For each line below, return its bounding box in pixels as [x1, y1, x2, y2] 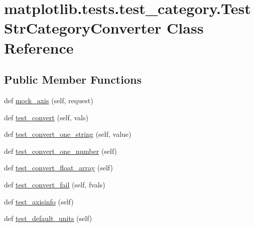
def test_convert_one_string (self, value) [4, 129, 132, 139]
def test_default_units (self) [4, 213, 92, 223]
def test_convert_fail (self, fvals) [4, 179, 105, 189]
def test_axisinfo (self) [4, 196, 74, 206]
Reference [4, 37, 74, 58]
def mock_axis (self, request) [4, 95, 93, 105]
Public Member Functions [4, 72, 142, 87]
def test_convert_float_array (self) [4, 162, 113, 173]
